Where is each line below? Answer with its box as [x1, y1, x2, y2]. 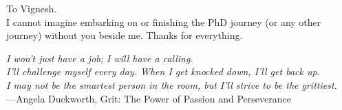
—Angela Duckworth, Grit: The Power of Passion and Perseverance [6, 91, 291, 105]
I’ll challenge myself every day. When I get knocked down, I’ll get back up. [6, 64, 320, 79]
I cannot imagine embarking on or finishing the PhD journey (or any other [6, 14, 321, 29]
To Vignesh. [6, 1, 57, 15]
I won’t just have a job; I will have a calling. [6, 51, 193, 65]
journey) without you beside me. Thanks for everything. [6, 28, 243, 42]
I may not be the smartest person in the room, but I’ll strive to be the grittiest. [6, 77, 337, 92]
